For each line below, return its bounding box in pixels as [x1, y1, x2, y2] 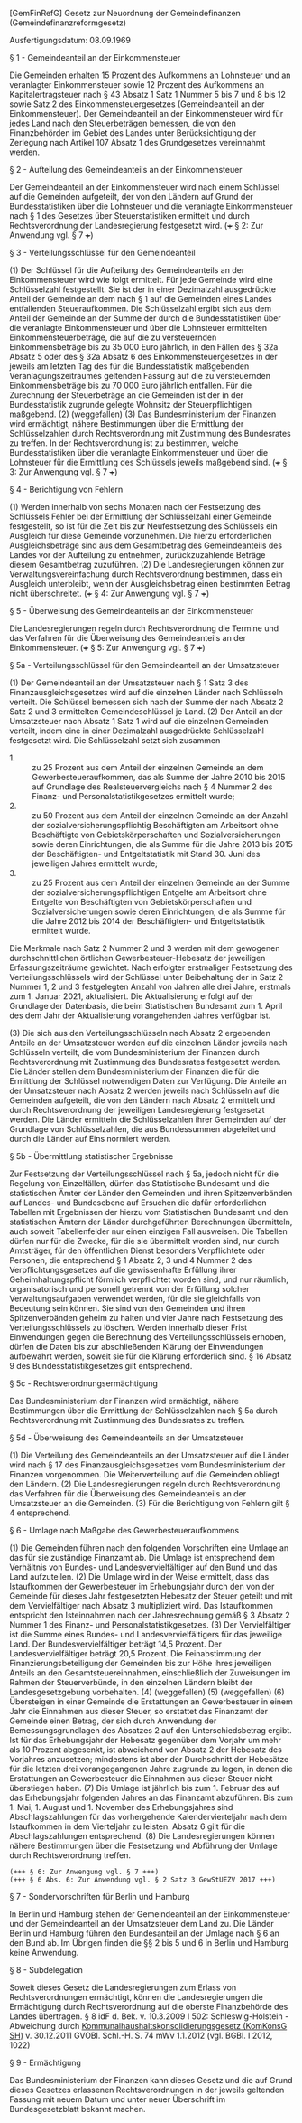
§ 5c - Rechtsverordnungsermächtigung [9, 1378, 158, 1389]
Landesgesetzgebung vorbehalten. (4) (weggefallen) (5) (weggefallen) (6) [9, 1686, 286, 1697]
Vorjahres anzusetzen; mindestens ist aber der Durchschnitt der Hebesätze [9, 1754, 289, 1764]
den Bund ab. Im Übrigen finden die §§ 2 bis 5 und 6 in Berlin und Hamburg [9, 1938, 289, 1948]
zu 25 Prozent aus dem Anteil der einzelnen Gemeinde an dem [32, 762, 264, 772]
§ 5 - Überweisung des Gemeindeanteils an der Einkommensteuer [9, 606, 254, 616]
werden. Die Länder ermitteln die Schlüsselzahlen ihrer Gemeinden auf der [9, 1114, 287, 1125]
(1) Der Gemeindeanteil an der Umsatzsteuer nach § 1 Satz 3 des [9, 677, 249, 688]
